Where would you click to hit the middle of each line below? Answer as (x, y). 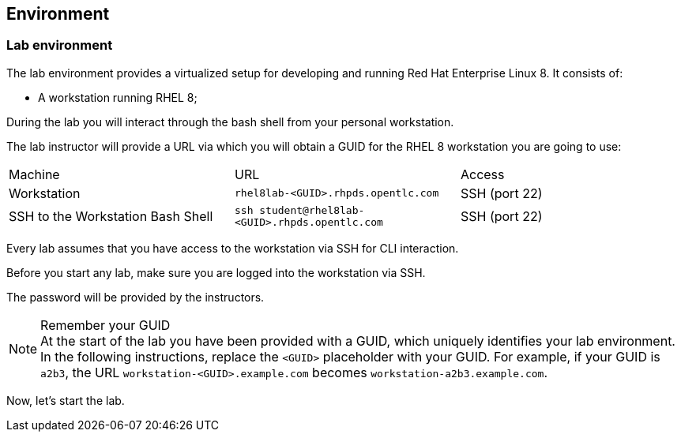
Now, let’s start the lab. (66, 400)
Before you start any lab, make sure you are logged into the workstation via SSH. (216, 272)
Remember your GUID (105, 325)
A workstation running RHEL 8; (118, 97)
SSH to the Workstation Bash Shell (111, 216)
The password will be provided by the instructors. (135, 297)
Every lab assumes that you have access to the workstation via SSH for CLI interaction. (233, 248)
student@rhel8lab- (312, 210)
